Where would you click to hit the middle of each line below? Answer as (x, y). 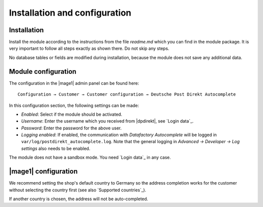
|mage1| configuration (43, 172)
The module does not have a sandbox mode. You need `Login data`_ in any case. (90, 157)
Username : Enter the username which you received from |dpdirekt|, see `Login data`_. (107, 121)
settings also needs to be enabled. (56, 148)
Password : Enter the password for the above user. (71, 128)
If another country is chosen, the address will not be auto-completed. (79, 199)
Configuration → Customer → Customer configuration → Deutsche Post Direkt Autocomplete (127, 94)
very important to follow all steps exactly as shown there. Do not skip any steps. (89, 48)
